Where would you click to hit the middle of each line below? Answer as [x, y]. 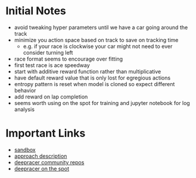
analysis [24, 109]
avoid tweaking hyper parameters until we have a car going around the [101, 27]
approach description [41, 156]
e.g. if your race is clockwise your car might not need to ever [98, 46]
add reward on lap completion [51, 97]
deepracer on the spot [42, 169]
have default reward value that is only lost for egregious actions [92, 78]
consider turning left [48, 52]
